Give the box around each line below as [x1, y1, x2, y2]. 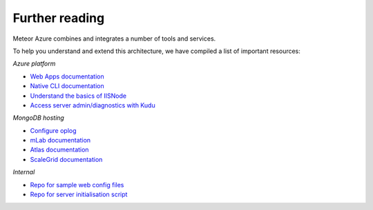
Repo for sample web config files [30, 180, 124, 189]
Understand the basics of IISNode [30, 92, 127, 100]
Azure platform [12, 59, 56, 68]
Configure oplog [30, 126, 77, 134]
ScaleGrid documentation [30, 155, 103, 163]
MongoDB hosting [12, 114, 65, 122]
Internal [12, 168, 35, 176]
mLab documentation [30, 136, 91, 145]
